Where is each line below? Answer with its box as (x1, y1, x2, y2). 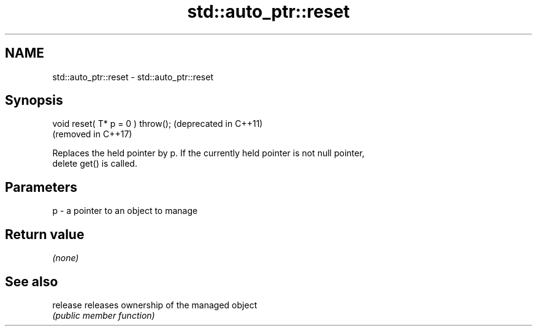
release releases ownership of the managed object (52, 299, 257, 310)
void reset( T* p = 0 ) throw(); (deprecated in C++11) (52, 118, 263, 129)
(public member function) (52, 310, 155, 321)
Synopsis (5, 93, 63, 108)
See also (5, 273, 58, 289)
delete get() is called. (52, 158, 137, 169)
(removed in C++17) (52, 129, 132, 140)
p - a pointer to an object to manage (52, 205, 198, 216)
